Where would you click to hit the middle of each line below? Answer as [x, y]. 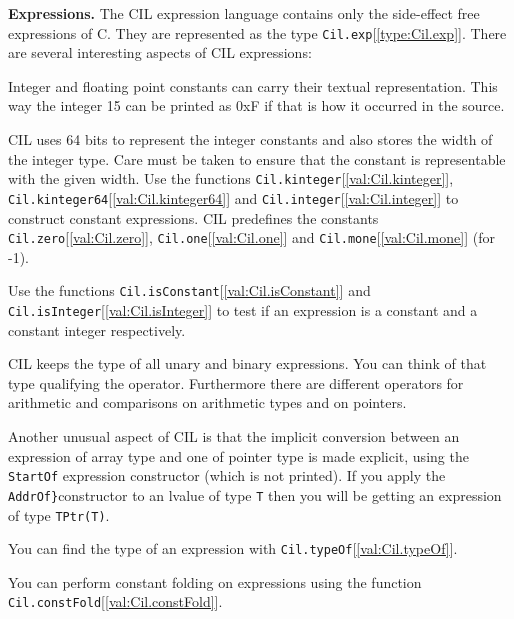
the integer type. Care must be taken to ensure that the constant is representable [257, 158]
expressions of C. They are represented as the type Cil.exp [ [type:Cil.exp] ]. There [257, 32]
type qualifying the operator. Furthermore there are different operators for [236, 382]
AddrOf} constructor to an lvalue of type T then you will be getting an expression [255, 494]
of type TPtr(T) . [59, 514]
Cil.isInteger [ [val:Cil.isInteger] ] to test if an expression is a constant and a [243, 310]
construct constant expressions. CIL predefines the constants [193, 217]
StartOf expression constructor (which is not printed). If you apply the [227, 475]
